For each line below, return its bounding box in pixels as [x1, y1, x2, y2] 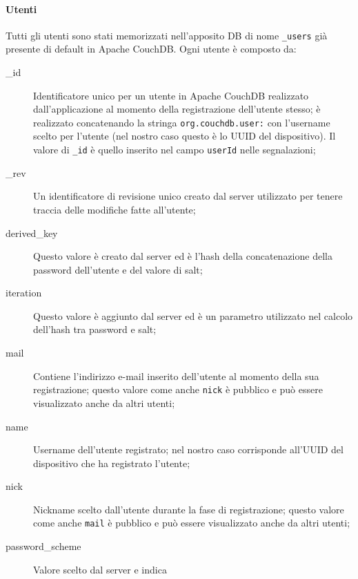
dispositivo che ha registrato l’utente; [33, 455, 190, 470]
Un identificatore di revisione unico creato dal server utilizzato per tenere [33, 189, 343, 203]
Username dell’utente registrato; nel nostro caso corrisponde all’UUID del [33, 442, 344, 457]
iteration [6, 285, 42, 300]
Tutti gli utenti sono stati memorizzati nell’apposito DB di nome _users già [6, 28, 328, 42]
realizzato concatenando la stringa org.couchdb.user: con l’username [33, 115, 330, 129]
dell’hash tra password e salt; [33, 322, 157, 336]
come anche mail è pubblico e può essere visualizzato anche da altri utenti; [33, 515, 350, 530]
